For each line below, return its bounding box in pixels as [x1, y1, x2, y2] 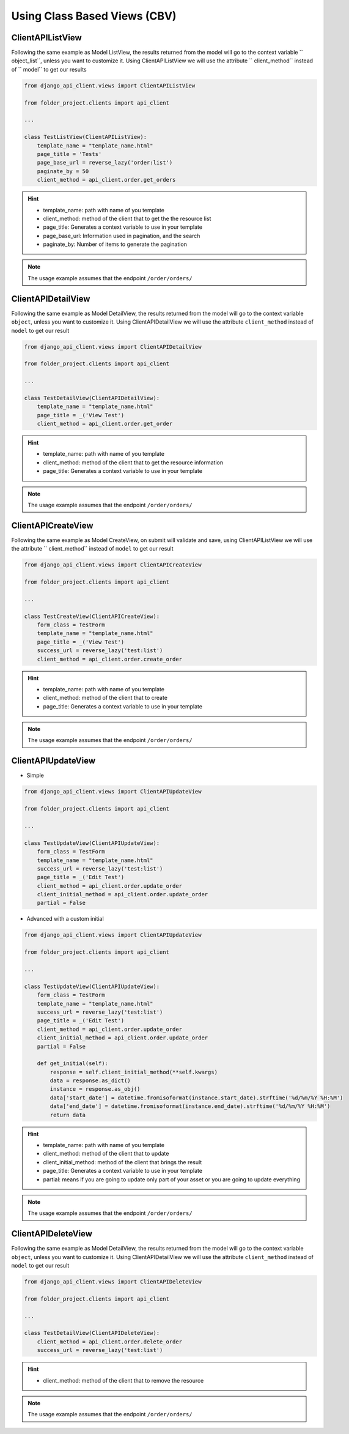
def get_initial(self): [37, 1060, 108, 1067]
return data [50, 1111, 86, 1118]
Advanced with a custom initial [26, 915, 104, 923]
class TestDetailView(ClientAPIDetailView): [24, 395, 160, 401]
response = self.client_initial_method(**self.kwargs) [50, 1068, 218, 1075]
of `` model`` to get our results [11, 65, 87, 73]
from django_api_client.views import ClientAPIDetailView [24, 343, 202, 350]
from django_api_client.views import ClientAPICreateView [24, 562, 202, 568]
